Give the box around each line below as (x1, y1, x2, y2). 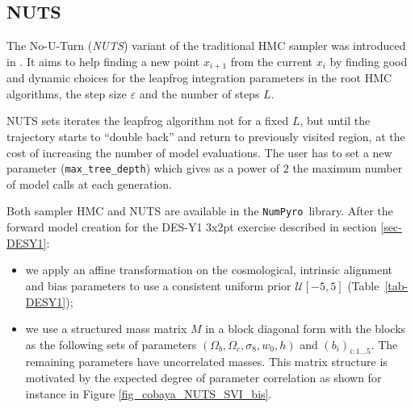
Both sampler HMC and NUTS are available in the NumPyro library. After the (6, 202, 393, 219)
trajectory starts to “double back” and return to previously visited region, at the (6, 128, 405, 145)
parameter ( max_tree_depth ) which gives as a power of (6, 160, 280, 177)
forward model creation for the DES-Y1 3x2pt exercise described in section (6, 219, 377, 235)
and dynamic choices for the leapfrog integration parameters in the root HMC (6, 69, 392, 86)
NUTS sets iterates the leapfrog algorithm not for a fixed (6, 112, 289, 129)
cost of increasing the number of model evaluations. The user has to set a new (6, 144, 392, 160)
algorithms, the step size (6, 85, 127, 102)
